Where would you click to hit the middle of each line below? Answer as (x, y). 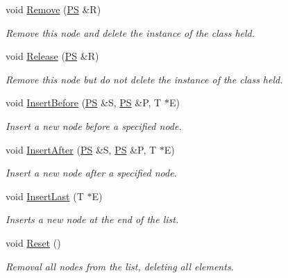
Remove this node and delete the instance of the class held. (130, 32)
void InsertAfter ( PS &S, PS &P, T (81, 149)
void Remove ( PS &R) (53, 9)
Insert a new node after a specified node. (91, 173)
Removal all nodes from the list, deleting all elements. (120, 266)
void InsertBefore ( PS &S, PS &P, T (84, 103)
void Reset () (33, 242)
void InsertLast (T (45, 196)
